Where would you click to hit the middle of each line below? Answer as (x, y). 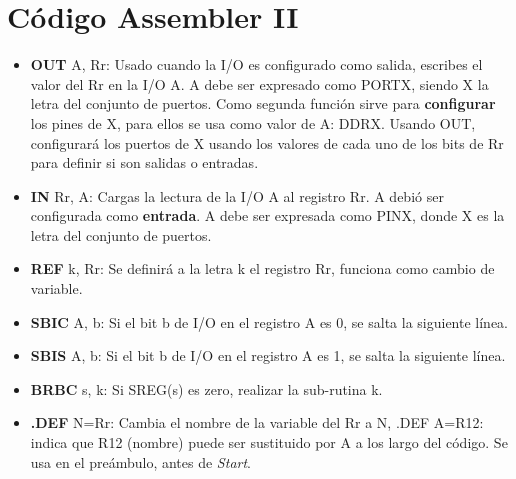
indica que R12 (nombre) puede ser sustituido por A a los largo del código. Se (269, 442)
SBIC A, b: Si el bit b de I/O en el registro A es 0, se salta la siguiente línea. (269, 321)
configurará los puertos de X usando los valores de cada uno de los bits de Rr (267, 142)
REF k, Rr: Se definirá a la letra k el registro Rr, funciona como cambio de (262, 268)
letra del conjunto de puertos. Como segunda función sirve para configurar (263, 103)
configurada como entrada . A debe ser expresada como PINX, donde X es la (267, 215)
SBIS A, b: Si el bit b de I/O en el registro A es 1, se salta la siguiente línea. (268, 355)
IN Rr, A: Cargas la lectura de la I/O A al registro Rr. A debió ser (237, 195)
